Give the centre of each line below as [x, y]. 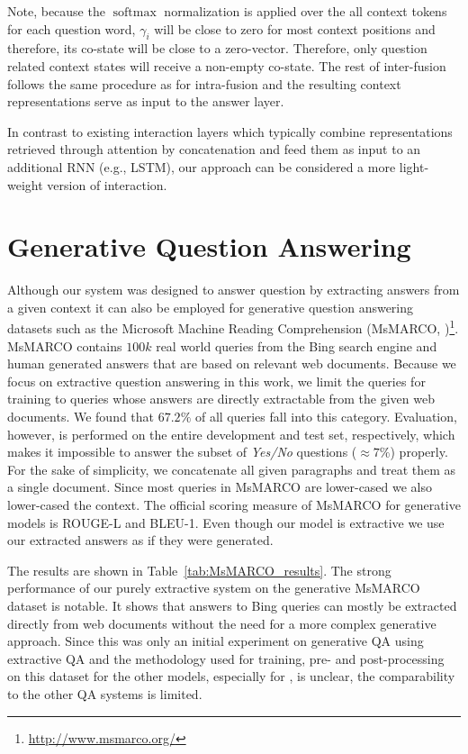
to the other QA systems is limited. [105, 693]
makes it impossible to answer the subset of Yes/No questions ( [182, 452]
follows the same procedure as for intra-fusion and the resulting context [204, 83]
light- [414, 166]
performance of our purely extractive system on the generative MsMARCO [214, 588]
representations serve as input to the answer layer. [146, 101]
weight [25, 184]
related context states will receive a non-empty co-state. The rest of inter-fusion [227, 65]
